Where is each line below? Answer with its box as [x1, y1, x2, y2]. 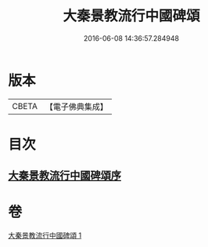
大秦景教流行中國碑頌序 [8, 169, 121, 183]
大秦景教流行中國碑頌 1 [8, 231, 82, 240]
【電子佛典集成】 [45, 101, 108, 112]
